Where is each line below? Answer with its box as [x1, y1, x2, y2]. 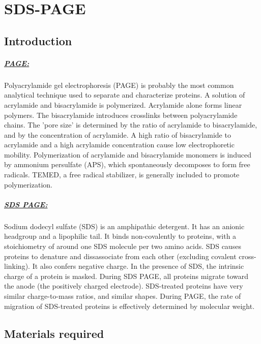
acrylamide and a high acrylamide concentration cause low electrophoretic [4, 139, 235, 150]
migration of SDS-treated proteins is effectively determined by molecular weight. [4, 300, 255, 311]
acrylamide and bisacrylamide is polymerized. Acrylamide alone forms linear [4, 99, 242, 110]
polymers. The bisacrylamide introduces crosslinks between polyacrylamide [4, 109, 238, 120]
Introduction [4, 33, 72, 48]
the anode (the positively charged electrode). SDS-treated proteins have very [4, 280, 243, 291]
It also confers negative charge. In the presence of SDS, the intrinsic [32, 261, 244, 271]
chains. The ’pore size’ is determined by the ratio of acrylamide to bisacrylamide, [4, 119, 257, 130]
